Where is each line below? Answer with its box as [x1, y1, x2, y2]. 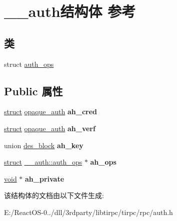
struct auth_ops [4, 58, 54, 69]
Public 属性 [4, 83, 63, 98]
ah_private [25, 173, 64, 184]
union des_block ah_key [4, 140, 83, 150]
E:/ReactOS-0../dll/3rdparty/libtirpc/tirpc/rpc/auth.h [4, 207, 173, 217]
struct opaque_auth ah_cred [4, 106, 97, 117]
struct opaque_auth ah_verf [4, 123, 95, 133]
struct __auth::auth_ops [4, 157, 82, 167]
